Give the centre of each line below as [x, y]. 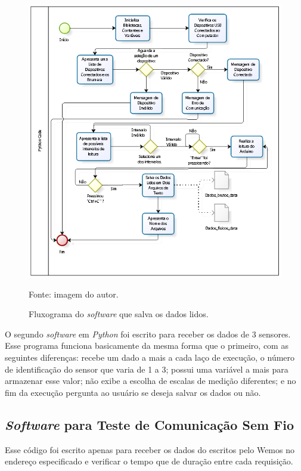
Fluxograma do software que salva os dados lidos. [119, 314]
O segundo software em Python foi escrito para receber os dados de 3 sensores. [148, 334]
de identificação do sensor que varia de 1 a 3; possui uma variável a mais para [147, 369]
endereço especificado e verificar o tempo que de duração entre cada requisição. [149, 461]
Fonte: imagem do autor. [74, 294]
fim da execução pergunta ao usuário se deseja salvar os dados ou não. [133, 392]
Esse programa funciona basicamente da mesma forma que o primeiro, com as [147, 345]
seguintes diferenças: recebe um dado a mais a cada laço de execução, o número [150, 357]
